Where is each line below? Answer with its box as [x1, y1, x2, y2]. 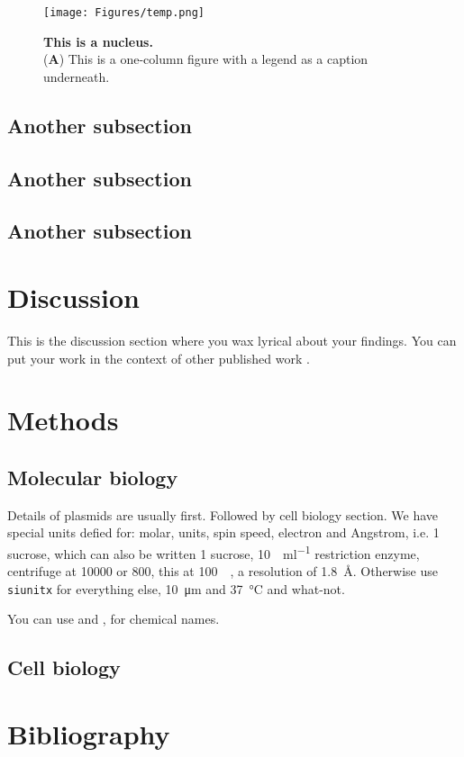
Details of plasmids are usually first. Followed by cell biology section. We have [7, 505, 439, 524]
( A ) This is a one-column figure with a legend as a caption [43, 50, 368, 68]
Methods [7, 401, 119, 438]
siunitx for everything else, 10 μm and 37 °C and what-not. [7, 579, 345, 598]
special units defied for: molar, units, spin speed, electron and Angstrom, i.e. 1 [7, 523, 440, 542]
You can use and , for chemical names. [7, 609, 220, 628]
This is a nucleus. [43, 32, 153, 50]
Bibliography [7, 715, 170, 752]
